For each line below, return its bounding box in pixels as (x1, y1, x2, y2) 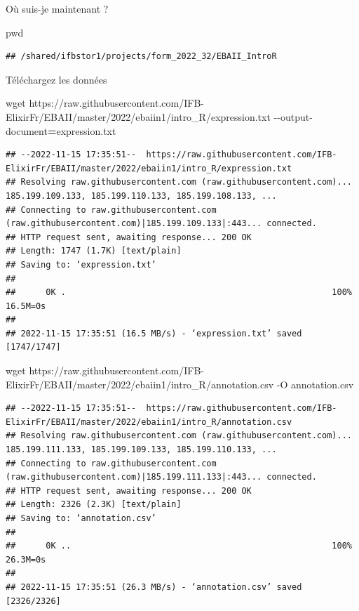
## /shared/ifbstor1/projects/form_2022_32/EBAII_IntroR (6, 51, 277, 62)
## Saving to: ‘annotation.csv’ (6, 513, 156, 523)
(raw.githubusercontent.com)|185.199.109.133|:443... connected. (6, 218, 317, 229)
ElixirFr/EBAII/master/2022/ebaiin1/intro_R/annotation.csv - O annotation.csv (6, 376, 354, 391)
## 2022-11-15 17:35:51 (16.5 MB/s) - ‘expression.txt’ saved (6, 328, 302, 339)
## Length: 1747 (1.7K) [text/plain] (6, 246, 182, 256)
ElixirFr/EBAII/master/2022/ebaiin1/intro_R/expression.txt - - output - (6, 109, 313, 124)
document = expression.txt (6, 123, 116, 138)
